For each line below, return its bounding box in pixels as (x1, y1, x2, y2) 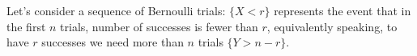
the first (6, 18, 46, 34)
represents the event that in (274, 2, 411, 18)
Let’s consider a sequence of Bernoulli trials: (6, 2, 226, 18)
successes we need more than (41, 34, 184, 50)
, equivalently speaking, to (266, 18, 398, 34)
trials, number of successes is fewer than (60, 18, 258, 34)
